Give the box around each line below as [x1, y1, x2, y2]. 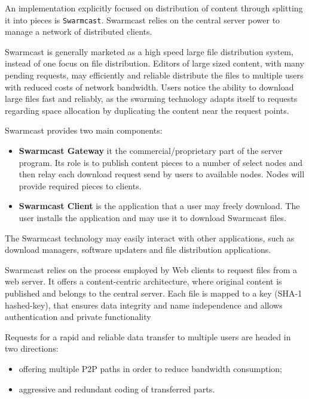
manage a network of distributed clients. [5, 25, 152, 38]
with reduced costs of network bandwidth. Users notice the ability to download [5, 80, 294, 93]
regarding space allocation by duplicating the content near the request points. [5, 104, 289, 116]
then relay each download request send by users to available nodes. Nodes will [19, 168, 305, 180]
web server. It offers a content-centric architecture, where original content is [5, 275, 282, 288]
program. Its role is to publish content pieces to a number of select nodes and [19, 156, 303, 168]
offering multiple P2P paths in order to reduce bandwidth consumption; [19, 362, 282, 374]
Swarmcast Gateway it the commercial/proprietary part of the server [19, 144, 283, 156]
